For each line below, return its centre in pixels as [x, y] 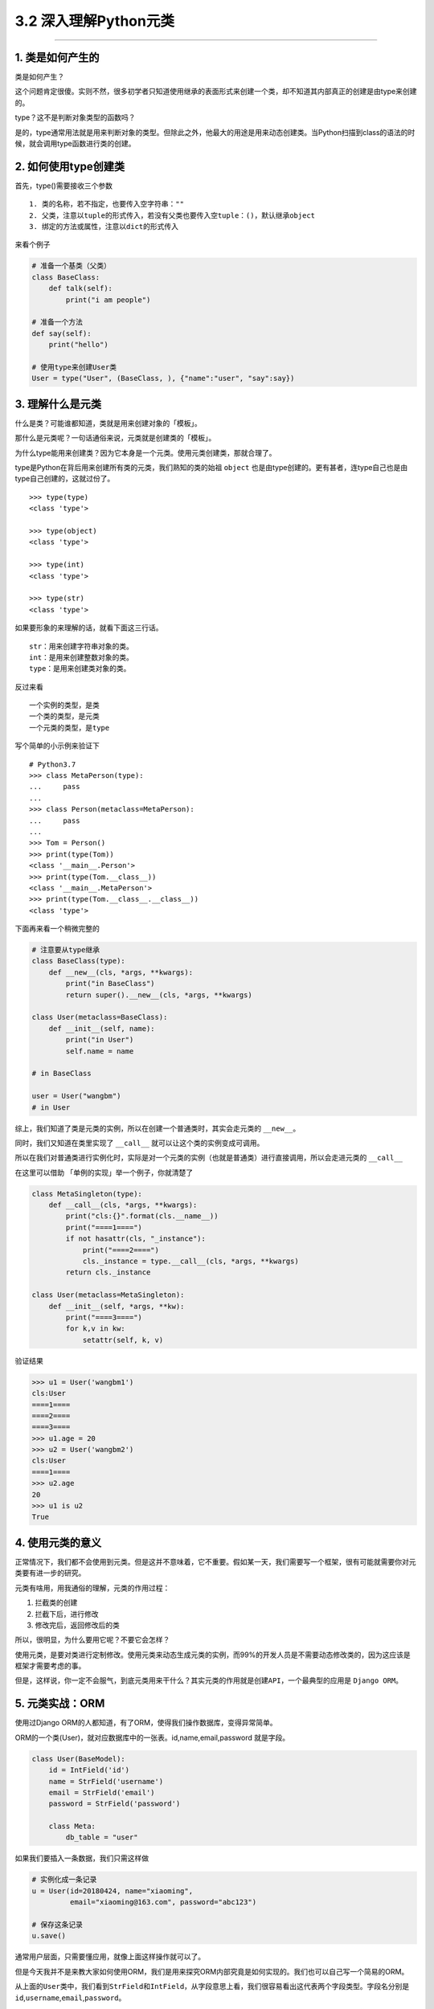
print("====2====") [121, 1250]
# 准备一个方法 [57, 322]
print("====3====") [104, 1318]
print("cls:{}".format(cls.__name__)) [142, 1216]
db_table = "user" [102, 1837]
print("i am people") [108, 300]
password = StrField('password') [115, 1804]
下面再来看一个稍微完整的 [57, 929]
